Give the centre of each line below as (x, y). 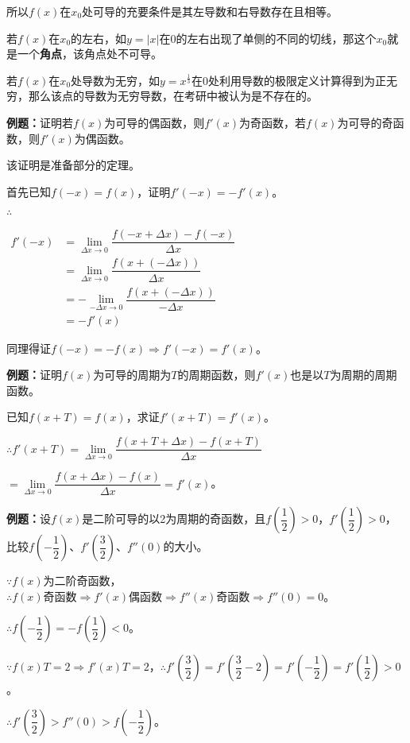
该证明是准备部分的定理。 (73, 165)
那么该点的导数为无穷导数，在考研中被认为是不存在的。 (173, 96)
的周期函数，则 (217, 375)
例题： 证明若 (40, 122)
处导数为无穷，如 (116, 80)
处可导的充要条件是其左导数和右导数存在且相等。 (210, 11)
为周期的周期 (364, 375)
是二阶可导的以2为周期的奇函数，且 (174, 519)
